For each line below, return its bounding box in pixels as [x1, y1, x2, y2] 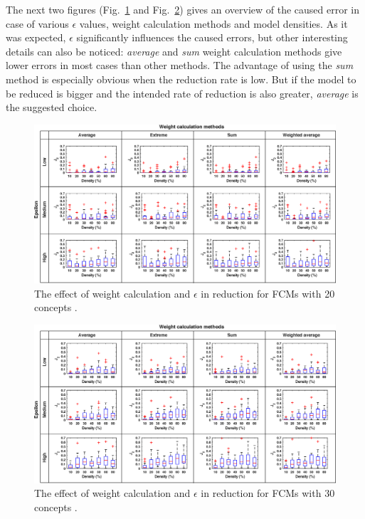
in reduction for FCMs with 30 [201, 486, 335, 500]
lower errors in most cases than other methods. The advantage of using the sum [6, 58, 354, 73]
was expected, [6, 30, 66, 45]
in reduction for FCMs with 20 [201, 285, 335, 300]
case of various [6, 16, 69, 31]
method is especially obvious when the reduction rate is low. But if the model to [6, 71, 356, 86]
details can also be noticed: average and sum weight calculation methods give [6, 43, 342, 58]
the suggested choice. [6, 100, 97, 115]
